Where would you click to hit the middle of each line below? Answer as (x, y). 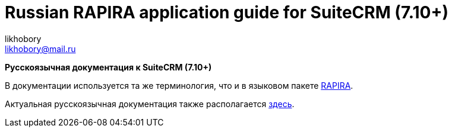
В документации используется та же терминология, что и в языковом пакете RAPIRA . (179, 85)
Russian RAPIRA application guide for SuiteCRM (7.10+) (227, 12)
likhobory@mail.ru (40, 49)
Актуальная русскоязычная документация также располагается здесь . (150, 104)
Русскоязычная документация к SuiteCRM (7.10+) (108, 67)
